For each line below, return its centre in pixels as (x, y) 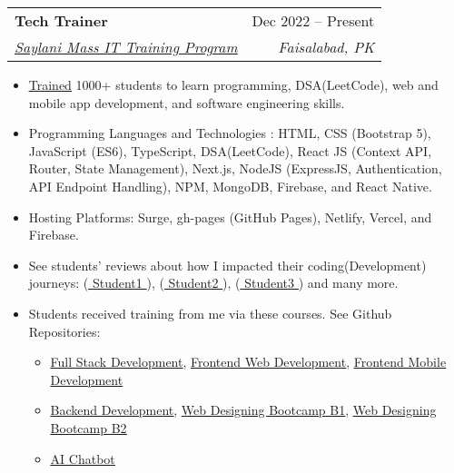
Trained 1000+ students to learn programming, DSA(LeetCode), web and (233, 84)
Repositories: (64, 331)
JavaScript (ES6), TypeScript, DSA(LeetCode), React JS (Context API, (230, 150)
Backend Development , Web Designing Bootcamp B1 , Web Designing (243, 410)
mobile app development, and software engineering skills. (187, 102)
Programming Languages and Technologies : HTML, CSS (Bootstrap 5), (230, 133)
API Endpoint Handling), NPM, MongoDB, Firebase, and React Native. (230, 186)
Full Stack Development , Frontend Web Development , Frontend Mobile (248, 362)
